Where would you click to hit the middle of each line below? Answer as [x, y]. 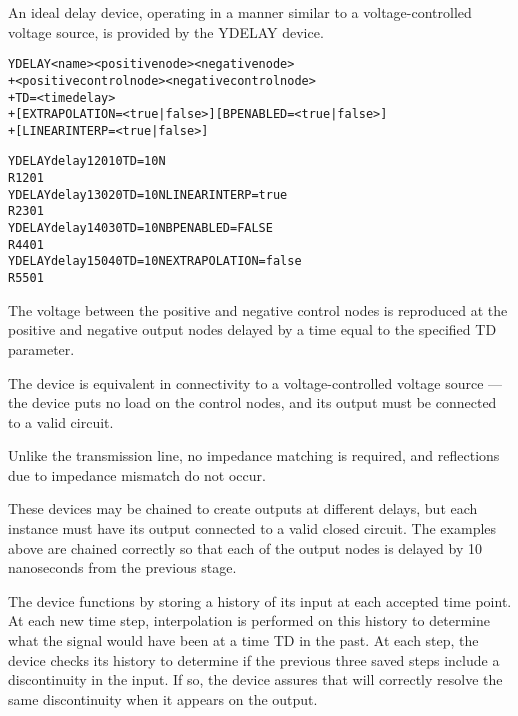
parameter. [41, 348]
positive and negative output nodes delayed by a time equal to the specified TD [252, 329]
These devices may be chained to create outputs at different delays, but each [243, 508]
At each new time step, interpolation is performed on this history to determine [249, 620]
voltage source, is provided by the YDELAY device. [166, 31]
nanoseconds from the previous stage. [122, 567]
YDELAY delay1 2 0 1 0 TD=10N [87, 161]
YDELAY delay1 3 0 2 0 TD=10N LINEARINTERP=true [148, 194]
